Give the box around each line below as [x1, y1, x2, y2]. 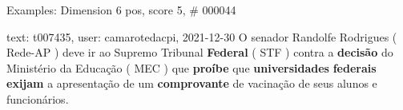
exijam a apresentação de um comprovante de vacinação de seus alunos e [6, 75, 377, 92]
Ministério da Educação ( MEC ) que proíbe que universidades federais [6, 59, 377, 76]
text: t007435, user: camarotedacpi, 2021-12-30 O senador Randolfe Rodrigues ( [6, 28, 397, 45]
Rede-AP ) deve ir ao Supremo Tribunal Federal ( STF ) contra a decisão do [6, 44, 393, 61]
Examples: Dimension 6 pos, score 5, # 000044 [6, 2, 236, 18]
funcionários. [6, 90, 69, 107]
